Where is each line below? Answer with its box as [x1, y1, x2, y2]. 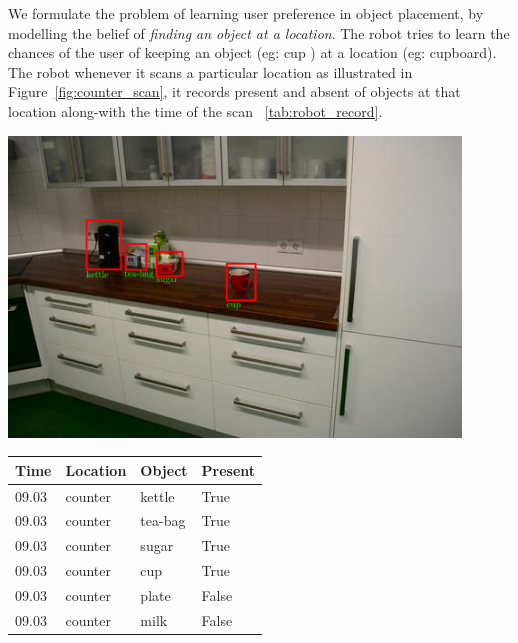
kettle [140, 485, 175, 506]
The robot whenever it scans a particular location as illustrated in [8, 61, 413, 82]
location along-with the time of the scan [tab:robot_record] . [8, 100, 383, 121]
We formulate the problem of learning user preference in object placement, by [8, 3, 484, 23]
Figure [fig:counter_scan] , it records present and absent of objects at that [8, 81, 461, 102]
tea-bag [140, 510, 186, 531]
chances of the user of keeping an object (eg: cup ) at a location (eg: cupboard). [8, 42, 497, 63]
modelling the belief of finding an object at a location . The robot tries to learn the [8, 22, 510, 43]
